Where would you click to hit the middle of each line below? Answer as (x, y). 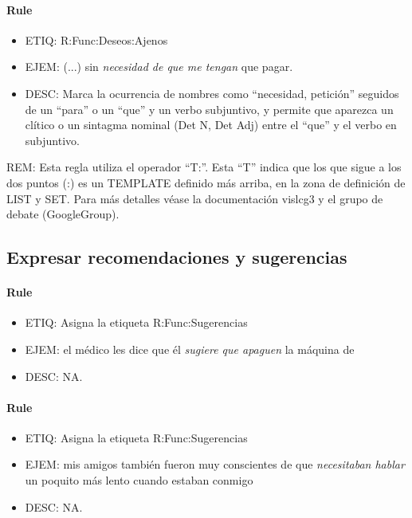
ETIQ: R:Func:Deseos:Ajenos (96, 39)
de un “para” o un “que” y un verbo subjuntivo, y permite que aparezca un (209, 109)
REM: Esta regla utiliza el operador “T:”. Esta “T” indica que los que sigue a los (204, 167)
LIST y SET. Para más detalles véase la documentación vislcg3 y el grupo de (195, 198)
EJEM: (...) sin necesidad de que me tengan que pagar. (159, 67)
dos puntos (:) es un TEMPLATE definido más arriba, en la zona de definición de (206, 182)
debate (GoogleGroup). (63, 214)
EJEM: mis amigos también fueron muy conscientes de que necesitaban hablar (215, 464)
